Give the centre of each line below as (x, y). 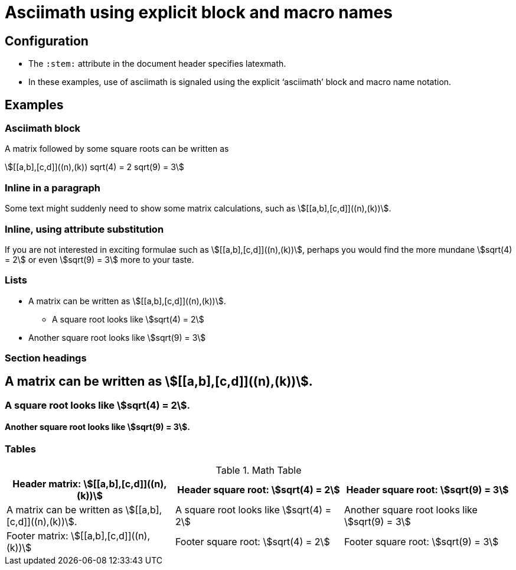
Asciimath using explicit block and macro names (199, 12)
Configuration (47, 41)
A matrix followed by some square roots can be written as (117, 149)
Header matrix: (47, 484)
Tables (20, 449)
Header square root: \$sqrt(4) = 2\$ (259, 490)
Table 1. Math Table (259, 470)
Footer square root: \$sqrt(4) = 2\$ (252, 542)
